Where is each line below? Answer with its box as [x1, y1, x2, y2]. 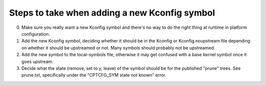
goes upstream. [21, 59, 54, 64]
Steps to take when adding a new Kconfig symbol [9, 7, 215, 18]
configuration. [21, 31, 50, 37]
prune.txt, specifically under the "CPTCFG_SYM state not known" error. [21, 72, 166, 78]
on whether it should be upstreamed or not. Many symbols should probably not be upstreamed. [21, 44, 215, 51]
